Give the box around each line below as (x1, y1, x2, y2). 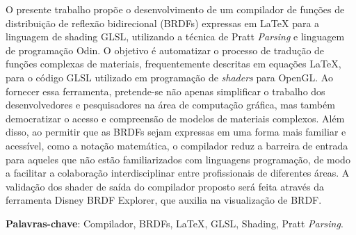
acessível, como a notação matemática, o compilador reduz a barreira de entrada (6, 138, 348, 152)
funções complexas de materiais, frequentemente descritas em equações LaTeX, (6, 56, 341, 71)
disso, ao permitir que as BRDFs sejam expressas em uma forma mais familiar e (6, 124, 346, 139)
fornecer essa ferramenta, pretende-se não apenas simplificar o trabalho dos (6, 83, 325, 98)
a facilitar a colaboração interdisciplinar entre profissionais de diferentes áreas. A (6, 165, 350, 180)
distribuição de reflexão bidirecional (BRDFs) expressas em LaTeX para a (6, 15, 320, 30)
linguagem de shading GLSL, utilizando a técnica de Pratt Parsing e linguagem (6, 29, 345, 44)
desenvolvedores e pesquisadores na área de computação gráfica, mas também (6, 97, 335, 112)
